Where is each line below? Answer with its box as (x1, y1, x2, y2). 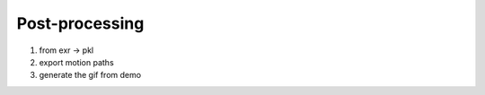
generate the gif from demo (39, 70, 142, 81)
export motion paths (39, 56, 114, 67)
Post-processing (16, 13, 145, 33)
